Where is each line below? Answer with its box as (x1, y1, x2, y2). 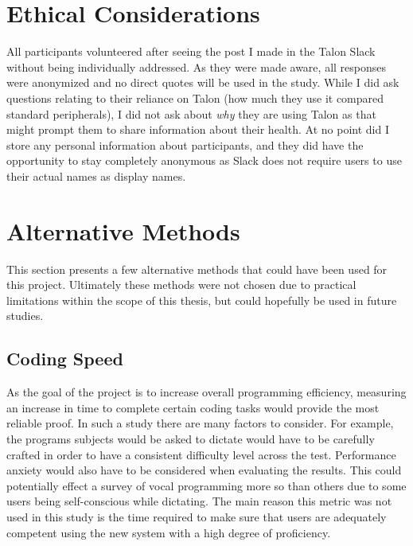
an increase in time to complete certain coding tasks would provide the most (6, 399, 380, 415)
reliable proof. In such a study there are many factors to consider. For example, (6, 415, 394, 431)
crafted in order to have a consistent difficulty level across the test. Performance (6, 446, 396, 462)
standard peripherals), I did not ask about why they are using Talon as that (6, 105, 376, 122)
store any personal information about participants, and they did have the (6, 136, 364, 153)
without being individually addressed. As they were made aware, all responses (6, 58, 387, 75)
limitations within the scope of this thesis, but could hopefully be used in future (6, 291, 397, 308)
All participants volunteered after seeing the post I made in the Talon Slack (6, 43, 376, 60)
